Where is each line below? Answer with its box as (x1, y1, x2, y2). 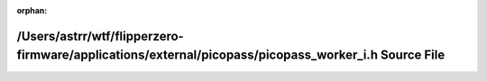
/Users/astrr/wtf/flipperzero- (16, 28, 184, 44)
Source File (380, 48, 446, 63)
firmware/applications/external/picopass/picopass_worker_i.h (16, 48, 379, 63)
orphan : (16, 5, 48, 15)
